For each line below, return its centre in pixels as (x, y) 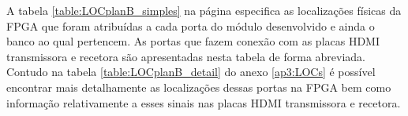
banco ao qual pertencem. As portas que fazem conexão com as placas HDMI (193, 41)
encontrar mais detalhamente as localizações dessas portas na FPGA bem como (199, 87)
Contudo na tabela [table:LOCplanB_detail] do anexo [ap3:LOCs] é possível (191, 72)
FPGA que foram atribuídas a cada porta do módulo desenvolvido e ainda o (191, 25)
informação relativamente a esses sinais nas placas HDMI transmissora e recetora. (204, 102)
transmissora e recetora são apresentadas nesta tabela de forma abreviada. (186, 56)
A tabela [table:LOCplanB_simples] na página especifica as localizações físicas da (204, 10)
